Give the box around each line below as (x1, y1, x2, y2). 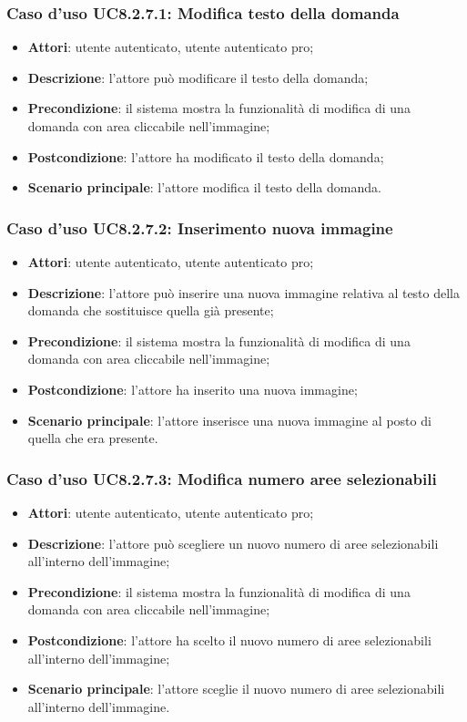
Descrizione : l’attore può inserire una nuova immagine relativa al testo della (27, 283, 461, 302)
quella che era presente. (27, 428, 158, 448)
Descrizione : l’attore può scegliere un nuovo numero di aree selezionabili (27, 533, 439, 552)
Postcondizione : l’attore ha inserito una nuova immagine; (27, 379, 358, 398)
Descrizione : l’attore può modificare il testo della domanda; (27, 67, 369, 87)
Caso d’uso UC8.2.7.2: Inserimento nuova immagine (6, 216, 393, 239)
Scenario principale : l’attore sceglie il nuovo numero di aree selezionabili (27, 679, 445, 698)
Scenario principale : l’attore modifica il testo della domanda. (27, 178, 381, 197)
